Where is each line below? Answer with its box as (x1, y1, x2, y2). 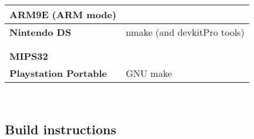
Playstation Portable (9, 66, 107, 80)
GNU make (125, 66, 172, 80)
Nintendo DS (9, 25, 71, 39)
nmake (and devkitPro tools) (125, 25, 245, 39)
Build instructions (5, 120, 116, 138)
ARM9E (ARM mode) (9, 8, 116, 21)
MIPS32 (9, 49, 48, 63)
